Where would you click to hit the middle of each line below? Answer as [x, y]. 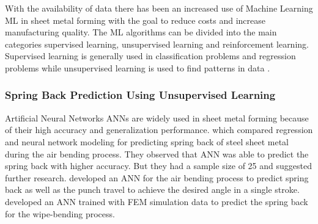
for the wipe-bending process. [60, 213]
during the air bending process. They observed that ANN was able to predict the [157, 154]
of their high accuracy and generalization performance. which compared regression [159, 130]
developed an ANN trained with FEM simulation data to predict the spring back [157, 201]
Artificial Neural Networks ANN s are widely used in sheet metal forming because [157, 117]
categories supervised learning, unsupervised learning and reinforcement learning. [157, 44]
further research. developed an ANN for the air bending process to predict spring [157, 177]
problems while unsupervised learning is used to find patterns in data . [138, 67]
